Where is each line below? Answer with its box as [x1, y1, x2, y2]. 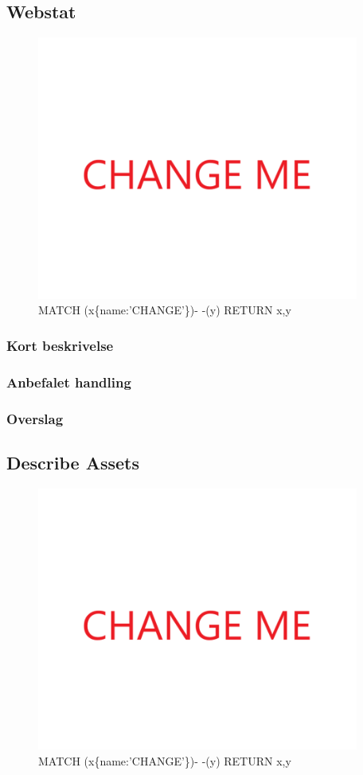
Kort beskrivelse [6, 335, 114, 355]
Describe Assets [6, 450, 140, 474]
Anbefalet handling [6, 372, 131, 391]
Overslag [6, 408, 64, 428]
